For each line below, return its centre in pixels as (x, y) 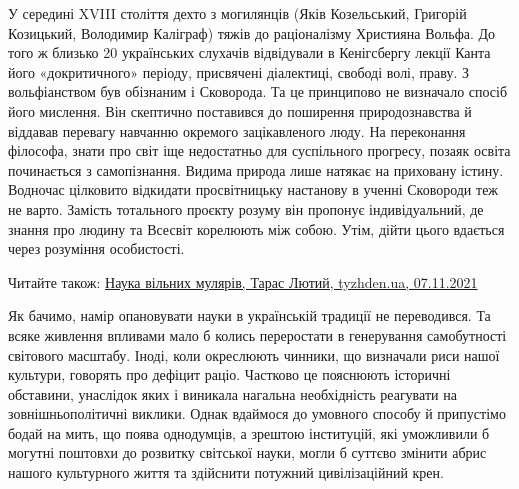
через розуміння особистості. (96, 248)
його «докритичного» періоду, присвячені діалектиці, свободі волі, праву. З (238, 71)
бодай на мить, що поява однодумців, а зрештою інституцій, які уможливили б (249, 432)
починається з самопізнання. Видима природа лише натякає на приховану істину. (256, 169)
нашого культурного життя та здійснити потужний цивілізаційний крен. (226, 472)
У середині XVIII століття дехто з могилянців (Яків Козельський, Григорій (237, 13)
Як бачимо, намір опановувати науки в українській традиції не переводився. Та (249, 315)
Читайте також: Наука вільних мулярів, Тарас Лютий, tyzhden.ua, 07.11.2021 (243, 281)
